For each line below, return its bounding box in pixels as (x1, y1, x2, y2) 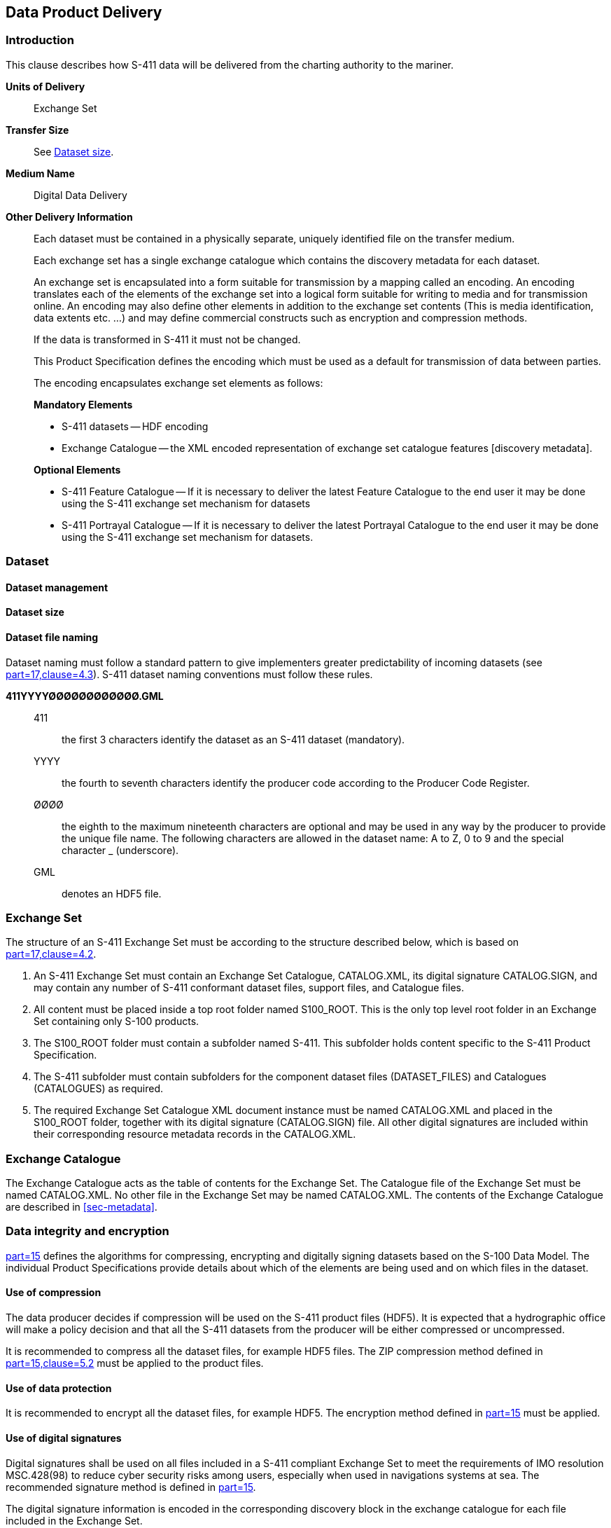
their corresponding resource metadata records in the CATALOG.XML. (34, 1128, 356, 1141)
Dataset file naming (6, 631, 99, 643)
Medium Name (6, 167, 75, 179)
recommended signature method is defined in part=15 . (6, 1480, 256, 1493)
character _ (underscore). (62, 844, 179, 856)
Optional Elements (34, 463, 121, 476)
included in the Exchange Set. (6, 1514, 143, 1527)
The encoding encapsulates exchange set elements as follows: (34, 376, 323, 389)
